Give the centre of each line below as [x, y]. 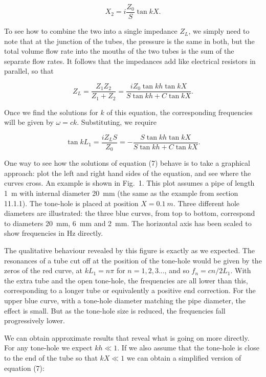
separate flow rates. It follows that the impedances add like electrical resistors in [130, 61]
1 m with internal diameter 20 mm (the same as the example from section [121, 193]
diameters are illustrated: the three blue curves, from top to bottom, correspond [130, 213]
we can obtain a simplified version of [184, 357]
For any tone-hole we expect [48, 348]
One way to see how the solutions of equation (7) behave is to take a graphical [127, 163]
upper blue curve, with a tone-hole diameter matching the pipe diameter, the [125, 300]
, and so [177, 270]
